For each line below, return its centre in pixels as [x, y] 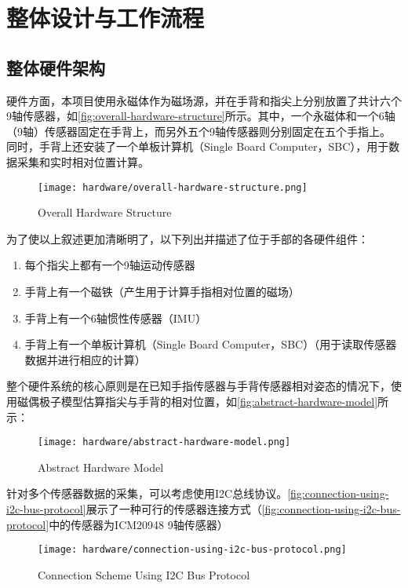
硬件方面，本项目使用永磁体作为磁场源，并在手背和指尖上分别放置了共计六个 [204, 100]
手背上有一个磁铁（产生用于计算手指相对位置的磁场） [162, 291]
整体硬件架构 [56, 67]
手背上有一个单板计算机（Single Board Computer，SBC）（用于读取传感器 [211, 344]
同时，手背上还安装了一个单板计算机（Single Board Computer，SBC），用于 [198, 146]
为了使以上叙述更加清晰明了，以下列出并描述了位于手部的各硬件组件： [188, 238]
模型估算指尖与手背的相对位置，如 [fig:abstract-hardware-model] [219, 401]
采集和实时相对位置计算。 [83, 161]
